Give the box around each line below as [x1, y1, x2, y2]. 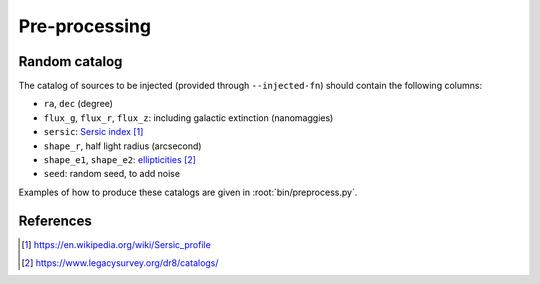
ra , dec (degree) [43, 98, 114, 110]
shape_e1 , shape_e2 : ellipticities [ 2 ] [43, 154, 197, 166]
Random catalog [18, 53, 123, 70]
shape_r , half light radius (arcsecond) [43, 140, 202, 152]
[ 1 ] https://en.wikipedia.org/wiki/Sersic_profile [21, 238, 212, 250]
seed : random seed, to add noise [43, 168, 180, 180]
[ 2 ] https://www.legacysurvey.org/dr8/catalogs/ [21, 257, 219, 269]
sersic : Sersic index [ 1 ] [43, 126, 144, 138]
